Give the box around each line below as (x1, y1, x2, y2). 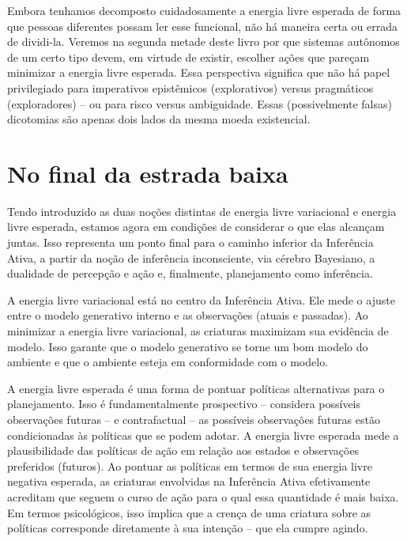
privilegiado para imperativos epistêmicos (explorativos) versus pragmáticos (7, 79, 374, 96)
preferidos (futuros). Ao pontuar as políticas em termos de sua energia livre (7, 457, 372, 474)
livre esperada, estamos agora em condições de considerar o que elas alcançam (7, 218, 385, 235)
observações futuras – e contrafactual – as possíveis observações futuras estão (7, 411, 380, 427)
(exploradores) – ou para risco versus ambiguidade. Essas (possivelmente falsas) (7, 95, 392, 112)
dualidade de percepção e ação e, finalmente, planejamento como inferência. (7, 265, 373, 282)
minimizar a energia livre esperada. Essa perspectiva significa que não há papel (7, 64, 390, 81)
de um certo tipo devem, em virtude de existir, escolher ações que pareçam (7, 48, 370, 65)
